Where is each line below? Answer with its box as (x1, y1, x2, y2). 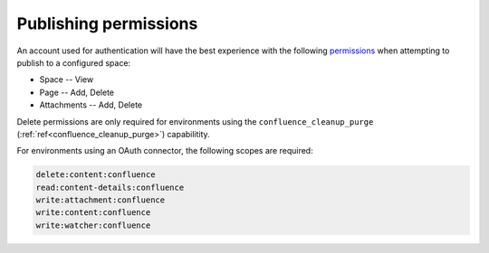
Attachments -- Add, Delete (39, 99, 143, 110)
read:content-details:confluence (35, 182, 185, 192)
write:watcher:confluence (35, 220, 151, 230)
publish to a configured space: (16, 57, 131, 68)
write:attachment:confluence (35, 195, 166, 205)
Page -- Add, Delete (39, 87, 115, 98)
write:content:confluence (35, 208, 151, 218)
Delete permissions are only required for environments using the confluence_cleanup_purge (16, 116, 374, 126)
